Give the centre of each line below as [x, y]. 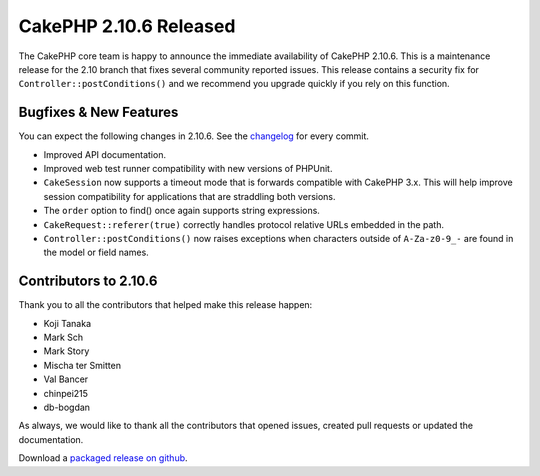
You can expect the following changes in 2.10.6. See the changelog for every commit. [194, 136]
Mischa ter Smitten [82, 365]
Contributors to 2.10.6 [88, 281]
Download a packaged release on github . [103, 458]
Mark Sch [63, 337]
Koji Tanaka [67, 323]
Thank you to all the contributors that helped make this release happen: [165, 305]
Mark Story [66, 351]
